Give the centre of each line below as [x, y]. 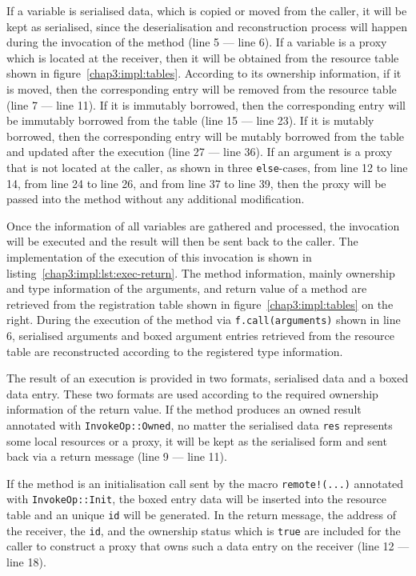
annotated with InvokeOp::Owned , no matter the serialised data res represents [200, 424]
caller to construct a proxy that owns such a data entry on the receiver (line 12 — [208, 546]
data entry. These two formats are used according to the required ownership [192, 393]
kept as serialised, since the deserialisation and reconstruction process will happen [207, 26]
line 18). [26, 562]
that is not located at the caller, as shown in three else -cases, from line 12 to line [207, 167]
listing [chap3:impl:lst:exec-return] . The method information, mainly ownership [201, 272]
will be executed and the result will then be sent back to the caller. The [182, 241]
